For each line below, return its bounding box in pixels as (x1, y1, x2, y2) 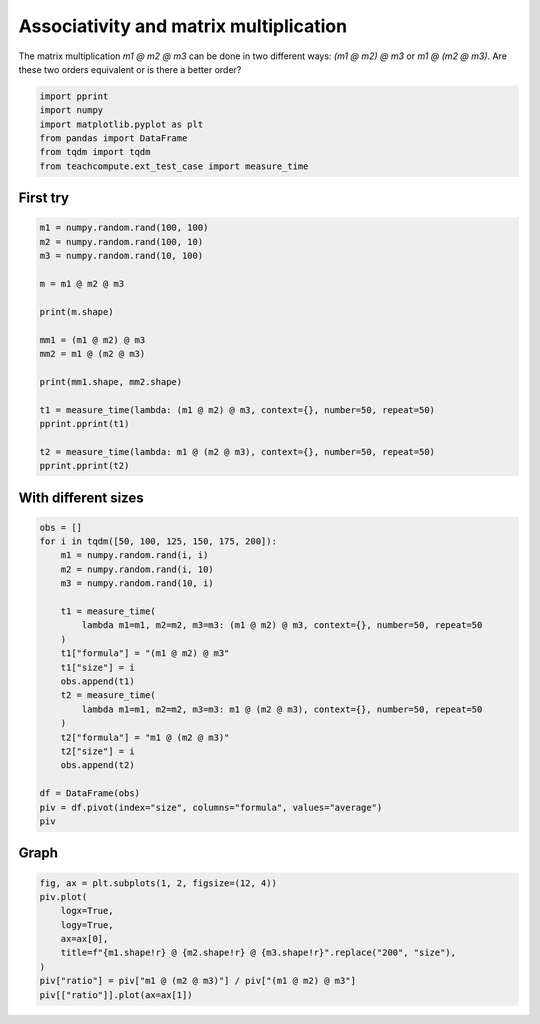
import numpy (39, 105, 104, 116)
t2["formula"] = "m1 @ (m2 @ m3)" (60, 731, 230, 743)
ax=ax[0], (60, 933, 109, 945)
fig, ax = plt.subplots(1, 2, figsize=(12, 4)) (39, 877, 277, 889)
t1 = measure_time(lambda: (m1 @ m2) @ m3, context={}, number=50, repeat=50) (39, 404, 435, 415)
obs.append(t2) (60, 760, 135, 771)
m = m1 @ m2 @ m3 (39, 278, 125, 290)
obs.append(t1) (60, 676, 135, 687)
